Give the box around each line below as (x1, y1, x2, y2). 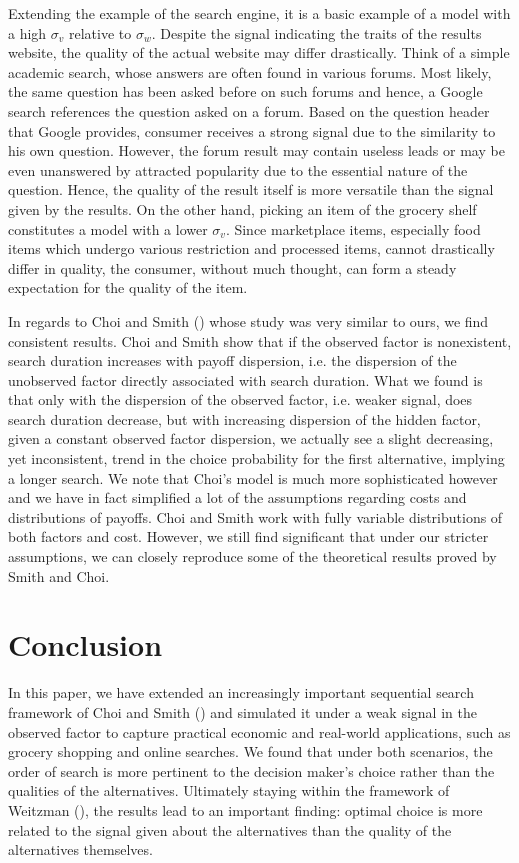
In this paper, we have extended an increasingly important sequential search (8, 682, 474, 703)
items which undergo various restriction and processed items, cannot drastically (8, 238, 495, 259)
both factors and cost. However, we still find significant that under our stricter (8, 526, 489, 547)
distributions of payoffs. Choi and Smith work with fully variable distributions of (8, 506, 503, 527)
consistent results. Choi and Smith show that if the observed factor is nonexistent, (8, 330, 512, 351)
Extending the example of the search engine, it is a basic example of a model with (8, 3, 511, 23)
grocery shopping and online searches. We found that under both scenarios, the (8, 741, 493, 762)
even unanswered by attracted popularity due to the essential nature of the (8, 159, 468, 180)
